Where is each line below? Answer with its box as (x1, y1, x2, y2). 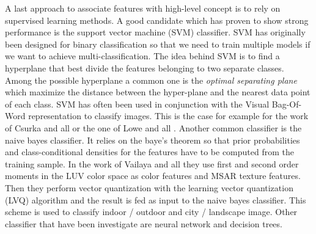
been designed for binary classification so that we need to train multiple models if (5, 37, 310, 50)
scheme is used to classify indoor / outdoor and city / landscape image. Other (5, 205, 298, 218)
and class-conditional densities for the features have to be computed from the (5, 145, 294, 158)
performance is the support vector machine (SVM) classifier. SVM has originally (5, 26, 306, 38)
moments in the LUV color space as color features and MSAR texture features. (5, 169, 301, 182)
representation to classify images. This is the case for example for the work (28, 109, 309, 122)
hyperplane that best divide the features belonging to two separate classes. (5, 61, 284, 74)
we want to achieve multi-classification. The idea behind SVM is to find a (5, 49, 280, 62)
